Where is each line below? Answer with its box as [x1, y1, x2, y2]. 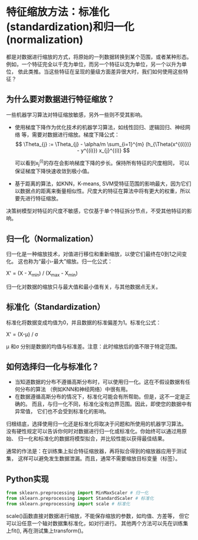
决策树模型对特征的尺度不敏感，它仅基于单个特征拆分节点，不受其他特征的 [6, 208, 187, 215]
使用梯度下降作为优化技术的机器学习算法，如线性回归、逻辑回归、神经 [14, 123, 186, 130]
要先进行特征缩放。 [14, 195, 62, 202]
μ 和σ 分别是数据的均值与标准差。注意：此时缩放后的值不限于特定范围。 [6, 343, 181, 350]
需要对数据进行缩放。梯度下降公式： [31, 131, 120, 138]
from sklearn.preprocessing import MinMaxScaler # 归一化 [6, 490, 149, 496]
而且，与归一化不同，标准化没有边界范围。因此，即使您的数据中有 [31, 400, 192, 407]
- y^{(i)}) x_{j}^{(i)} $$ [77, 147, 130, 154]
